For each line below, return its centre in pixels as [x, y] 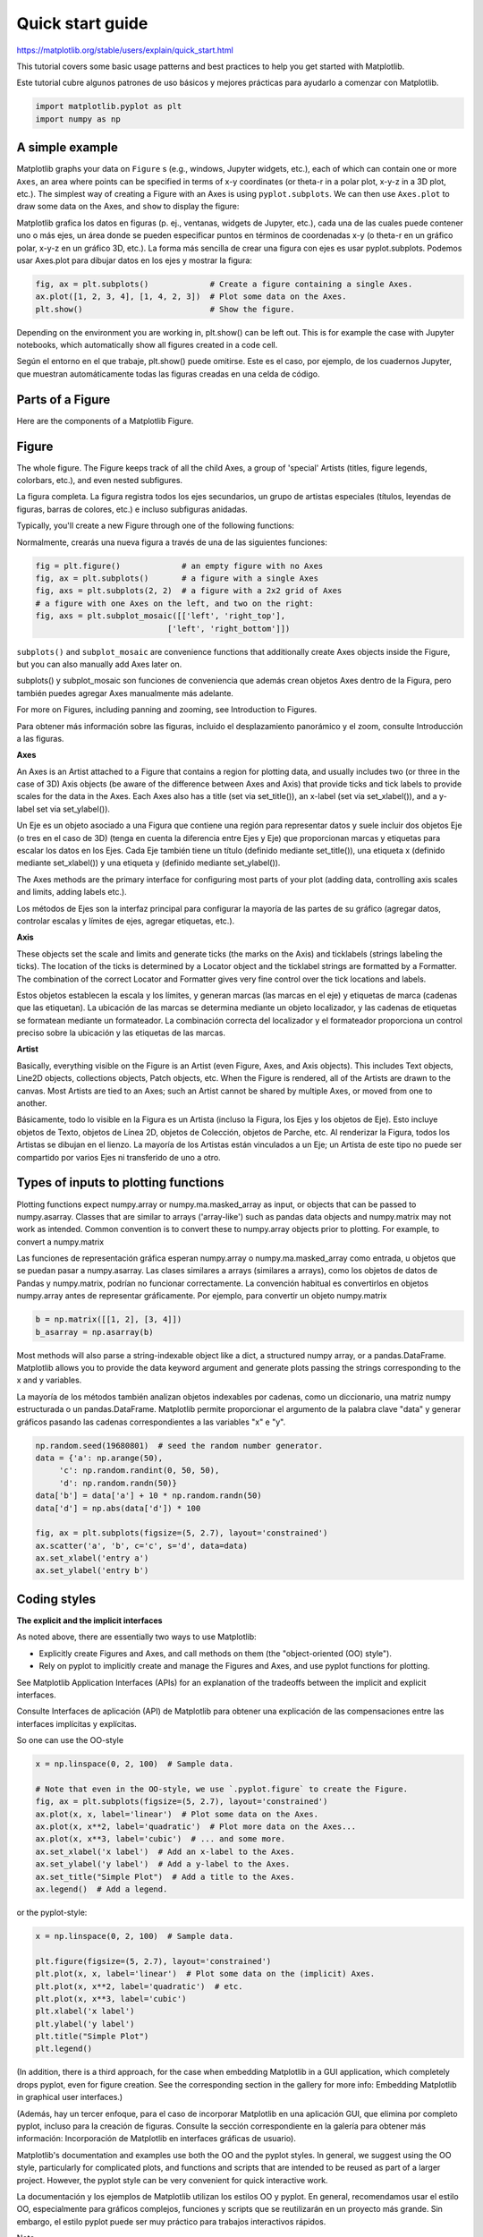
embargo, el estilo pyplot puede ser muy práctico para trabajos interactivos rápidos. [171, 2221]
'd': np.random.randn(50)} [118, 1483]
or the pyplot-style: [52, 1912]
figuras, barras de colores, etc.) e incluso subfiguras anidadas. [132, 509]
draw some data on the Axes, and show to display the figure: [128, 207]
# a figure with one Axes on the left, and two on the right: [174, 603]
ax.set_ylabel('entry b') [92, 1571]
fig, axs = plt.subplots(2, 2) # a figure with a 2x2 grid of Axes [189, 591]
